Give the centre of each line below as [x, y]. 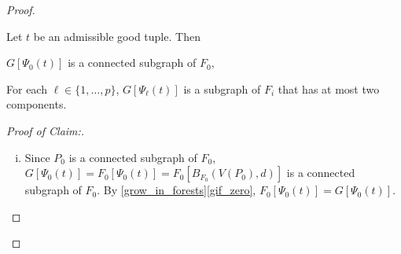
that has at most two [329, 88]
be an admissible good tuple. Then [117, 36]
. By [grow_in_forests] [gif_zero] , [177, 190]
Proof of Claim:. [46, 130]
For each [27, 88]
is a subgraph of [222, 88]
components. [37, 104]
